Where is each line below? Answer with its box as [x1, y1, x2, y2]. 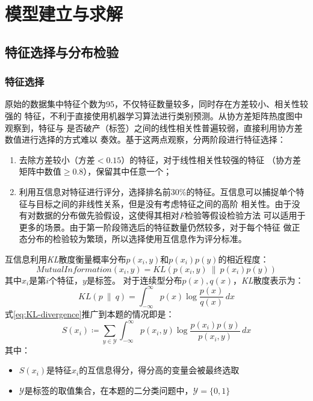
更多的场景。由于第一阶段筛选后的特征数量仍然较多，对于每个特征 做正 [19, 220, 300, 233]
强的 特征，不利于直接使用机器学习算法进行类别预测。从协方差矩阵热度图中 [5, 109, 303, 122]
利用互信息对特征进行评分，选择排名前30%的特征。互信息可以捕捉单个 [19, 185, 296, 197]
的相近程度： [218, 252, 269, 265]
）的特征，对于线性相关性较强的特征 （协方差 [121, 153, 302, 166]
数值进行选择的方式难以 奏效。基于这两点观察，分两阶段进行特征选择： [5, 133, 286, 146]
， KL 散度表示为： [233, 273, 304, 286]
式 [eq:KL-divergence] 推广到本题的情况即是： [5, 308, 175, 320]
